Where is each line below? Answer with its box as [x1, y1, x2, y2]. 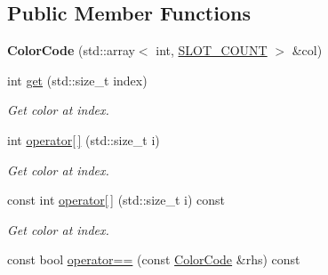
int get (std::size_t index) [7, 70, 148, 89]
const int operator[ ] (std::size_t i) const [7, 190, 226, 209]
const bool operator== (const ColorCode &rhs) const [7, 250, 300, 269]
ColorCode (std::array [7, 41, 135, 60]
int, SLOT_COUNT [156, 41, 268, 60]
